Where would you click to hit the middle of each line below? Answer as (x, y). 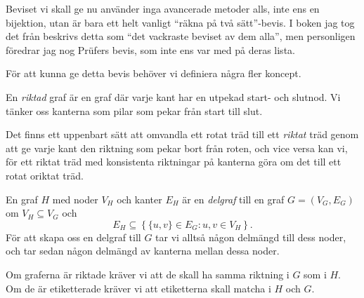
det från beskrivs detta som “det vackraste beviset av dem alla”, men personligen (181, 36)
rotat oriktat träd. (45, 175)
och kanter (139, 199)
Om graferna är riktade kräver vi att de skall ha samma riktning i (148, 274)
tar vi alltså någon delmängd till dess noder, (251, 237)
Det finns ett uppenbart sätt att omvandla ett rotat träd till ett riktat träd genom (182, 134)
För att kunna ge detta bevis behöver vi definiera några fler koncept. (154, 73)
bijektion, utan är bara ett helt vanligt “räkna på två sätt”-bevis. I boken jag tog (180, 22)
